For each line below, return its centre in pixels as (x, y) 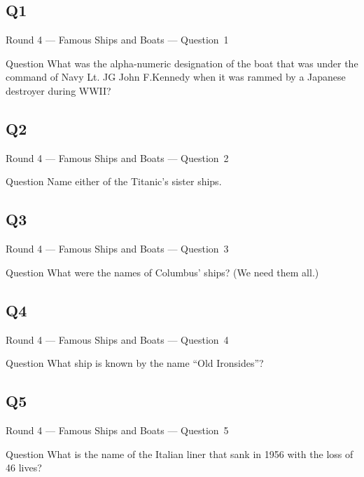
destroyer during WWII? (58, 90)
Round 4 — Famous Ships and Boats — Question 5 (117, 430)
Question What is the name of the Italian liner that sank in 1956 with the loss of (180, 454)
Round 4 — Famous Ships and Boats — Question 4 (117, 339)
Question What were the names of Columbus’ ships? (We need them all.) (162, 272)
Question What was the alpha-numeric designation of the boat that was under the (182, 63)
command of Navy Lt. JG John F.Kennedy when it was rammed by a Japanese (176, 77)
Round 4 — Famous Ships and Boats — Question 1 (117, 40)
